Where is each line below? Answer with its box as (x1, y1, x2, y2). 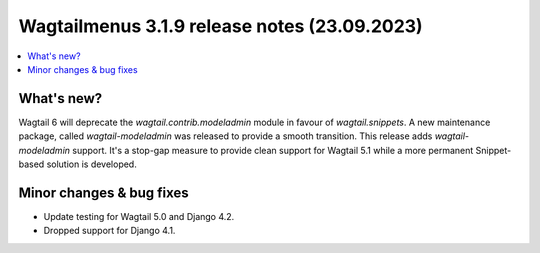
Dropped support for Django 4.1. (43, 225, 176, 237)
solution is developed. (46, 158, 137, 170)
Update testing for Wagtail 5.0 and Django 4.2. (43, 210, 235, 222)
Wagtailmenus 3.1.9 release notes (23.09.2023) (18, 15, 424, 37)
